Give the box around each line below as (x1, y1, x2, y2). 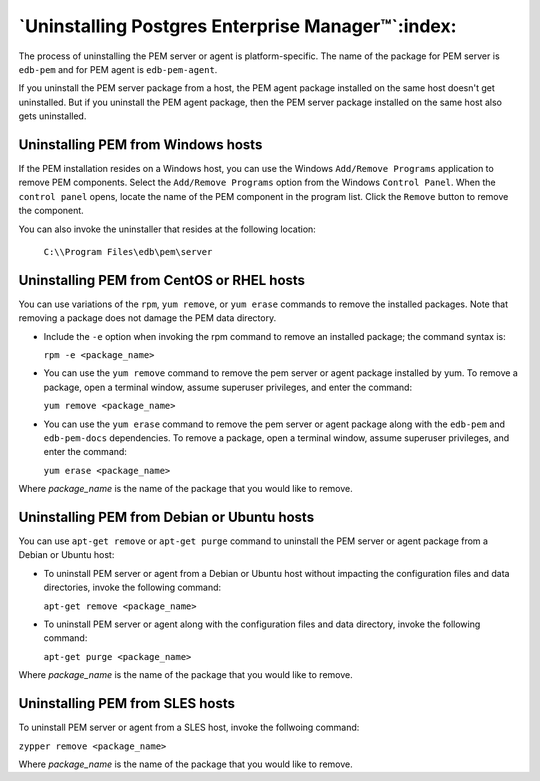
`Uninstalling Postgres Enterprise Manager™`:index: (18, 15, 457, 37)
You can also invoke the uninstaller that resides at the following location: (18, 223, 317, 235)
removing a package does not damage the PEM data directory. (18, 312, 277, 324)
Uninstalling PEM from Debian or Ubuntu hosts (18, 508, 315, 525)
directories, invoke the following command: (43, 581, 222, 594)
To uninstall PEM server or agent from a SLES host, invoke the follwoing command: (18, 721, 360, 734)
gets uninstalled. (18, 110, 87, 122)
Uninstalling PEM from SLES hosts (18, 695, 235, 712)
